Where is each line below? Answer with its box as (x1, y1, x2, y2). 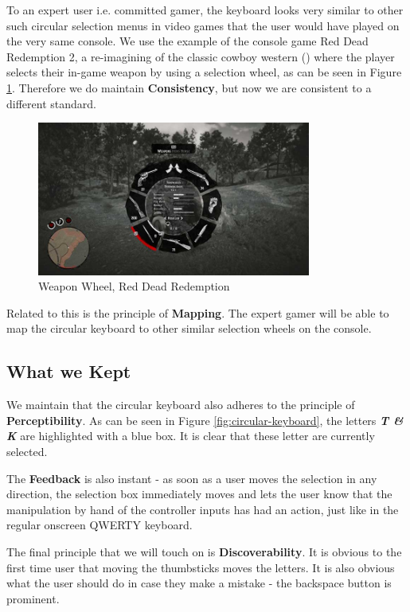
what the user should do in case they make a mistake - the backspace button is (6, 575, 392, 591)
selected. (6, 443, 48, 460)
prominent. (6, 590, 60, 606)
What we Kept (6, 359, 131, 384)
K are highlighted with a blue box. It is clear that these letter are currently (6, 427, 375, 444)
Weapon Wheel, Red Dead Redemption (38, 278, 230, 294)
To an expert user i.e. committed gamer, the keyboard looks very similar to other (6, 2, 404, 18)
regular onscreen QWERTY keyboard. (6, 516, 193, 533)
